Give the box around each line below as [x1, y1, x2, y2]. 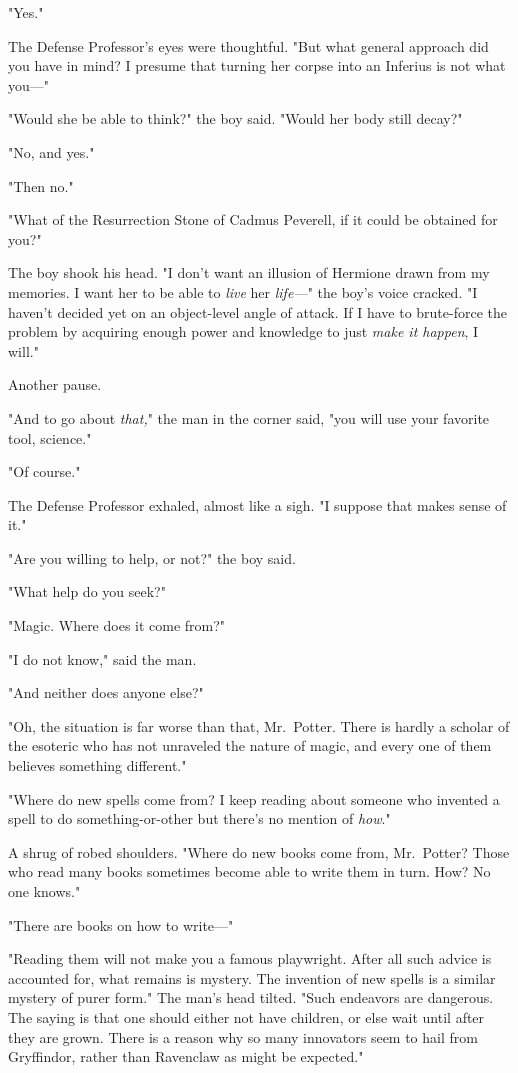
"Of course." [8, 461, 81, 482]
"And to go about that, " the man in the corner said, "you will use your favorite [8, 407, 490, 428]
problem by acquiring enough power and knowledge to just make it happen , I [8, 321, 479, 342]
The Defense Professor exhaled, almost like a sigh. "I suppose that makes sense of [8, 494, 507, 515]
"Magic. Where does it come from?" [8, 615, 226, 636]
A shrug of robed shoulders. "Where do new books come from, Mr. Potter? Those [8, 841, 510, 862]
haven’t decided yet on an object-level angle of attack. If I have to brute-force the [8, 301, 507, 322]
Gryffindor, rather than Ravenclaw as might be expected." [8, 1046, 364, 1067]
